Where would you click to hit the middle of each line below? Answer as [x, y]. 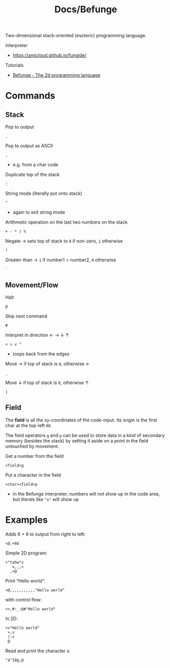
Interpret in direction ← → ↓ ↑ [37, 335]
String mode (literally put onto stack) [44, 193]
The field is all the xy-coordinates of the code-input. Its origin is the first [81, 420]
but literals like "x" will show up [46, 499]
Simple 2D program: [26, 553]
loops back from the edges [41, 354]
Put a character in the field [33, 475]
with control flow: [23, 599]
